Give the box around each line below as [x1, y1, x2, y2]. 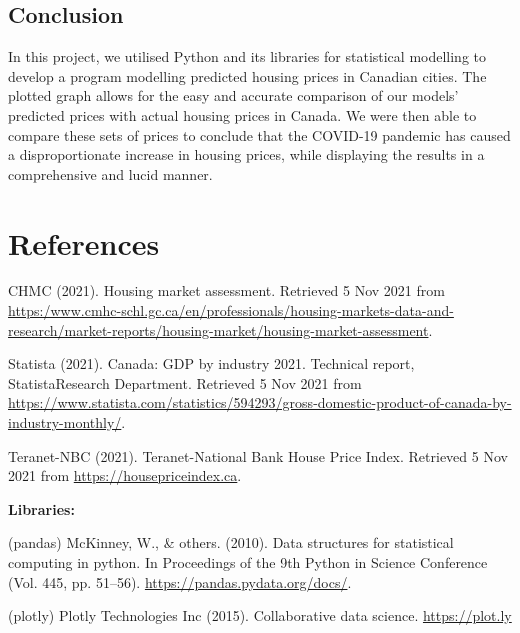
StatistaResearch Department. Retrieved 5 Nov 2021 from [8, 372, 362, 393]
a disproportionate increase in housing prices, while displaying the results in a [8, 144, 485, 165]
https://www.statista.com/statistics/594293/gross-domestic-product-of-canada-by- [8, 392, 512, 413]
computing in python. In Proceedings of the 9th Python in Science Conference [8, 552, 488, 573]
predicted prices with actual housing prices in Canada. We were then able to [8, 104, 477, 125]
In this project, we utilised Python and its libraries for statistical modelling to [8, 46, 487, 67]
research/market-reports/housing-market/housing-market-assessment [8, 319, 429, 340]
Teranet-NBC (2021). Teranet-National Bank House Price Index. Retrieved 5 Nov [8, 445, 508, 466]
